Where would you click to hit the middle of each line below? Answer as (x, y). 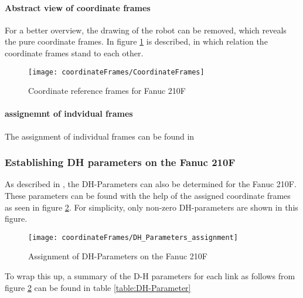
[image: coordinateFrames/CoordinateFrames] (116, 72)
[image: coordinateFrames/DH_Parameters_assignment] (133, 237)
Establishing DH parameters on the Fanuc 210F (120, 162)
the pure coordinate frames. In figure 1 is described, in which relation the (136, 41)
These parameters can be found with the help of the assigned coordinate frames (148, 196)
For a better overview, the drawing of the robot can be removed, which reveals (146, 30)
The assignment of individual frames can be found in (100, 136)
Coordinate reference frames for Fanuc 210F (107, 91)
